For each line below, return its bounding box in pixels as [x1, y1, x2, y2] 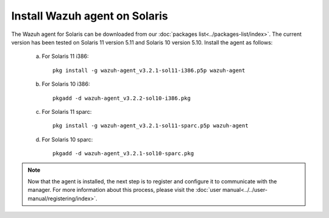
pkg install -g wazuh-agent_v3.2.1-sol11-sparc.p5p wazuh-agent [52, 122, 249, 129]
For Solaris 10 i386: [41, 80, 90, 88]
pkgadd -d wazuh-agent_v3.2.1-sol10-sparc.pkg [52, 150, 194, 157]
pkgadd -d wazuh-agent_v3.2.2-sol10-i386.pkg [52, 94, 191, 102]
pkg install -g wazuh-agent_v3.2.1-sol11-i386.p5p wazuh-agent [52, 67, 246, 74]
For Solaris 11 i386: [41, 52, 89, 60]
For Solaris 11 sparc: [41, 108, 92, 115]
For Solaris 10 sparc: [41, 136, 93, 143]
